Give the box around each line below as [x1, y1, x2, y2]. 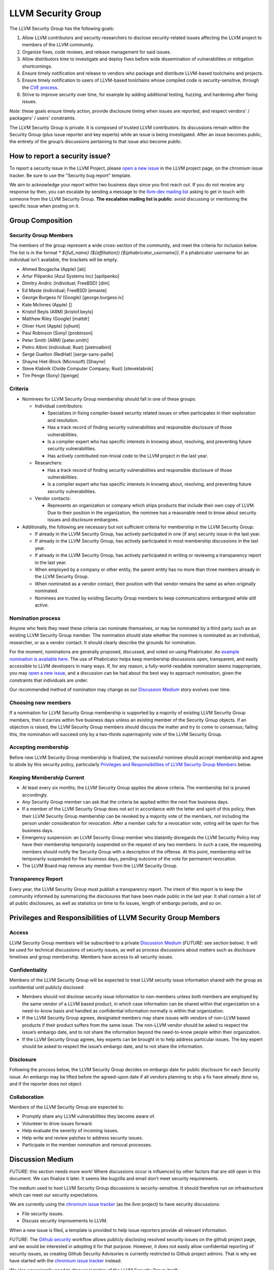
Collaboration [9, 1093, 44, 1100]
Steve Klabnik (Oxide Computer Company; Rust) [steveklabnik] [22, 366, 153, 372]
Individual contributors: [35, 403, 83, 409]
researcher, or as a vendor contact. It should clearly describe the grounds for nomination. [9, 639, 196, 645]
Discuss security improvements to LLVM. [22, 1218, 108, 1224]
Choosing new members [9, 699, 71, 706]
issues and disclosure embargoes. [47, 517, 119, 523]
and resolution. [47, 417, 79, 423]
